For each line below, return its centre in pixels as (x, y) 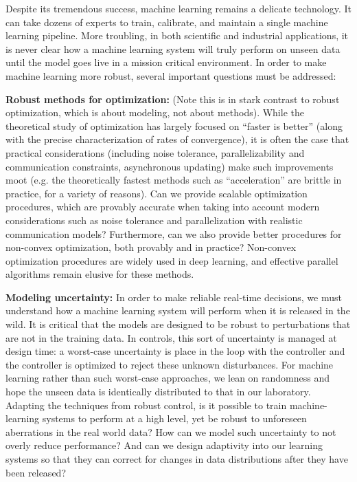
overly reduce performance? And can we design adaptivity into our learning (164, 445)
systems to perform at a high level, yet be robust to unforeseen (174, 418)
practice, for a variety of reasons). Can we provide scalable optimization (157, 193)
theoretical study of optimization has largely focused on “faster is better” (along (174, 125)
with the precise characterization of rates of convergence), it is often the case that (177, 139)
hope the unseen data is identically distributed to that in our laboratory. (158, 392)
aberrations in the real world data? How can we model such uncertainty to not (171, 431)
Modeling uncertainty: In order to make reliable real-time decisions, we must (174, 297)
